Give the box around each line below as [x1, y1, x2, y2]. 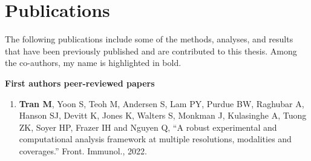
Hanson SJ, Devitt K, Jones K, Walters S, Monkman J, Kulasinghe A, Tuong [19, 109, 307, 122]
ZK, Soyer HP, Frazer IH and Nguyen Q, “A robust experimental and [19, 120, 277, 133]
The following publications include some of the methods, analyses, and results [5, 33, 293, 45]
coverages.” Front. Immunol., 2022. [19, 144, 147, 157]
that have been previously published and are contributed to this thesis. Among [5, 44, 297, 57]
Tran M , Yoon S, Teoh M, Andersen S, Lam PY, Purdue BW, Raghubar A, [19, 97, 304, 110]
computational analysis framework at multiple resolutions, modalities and [19, 133, 292, 145]
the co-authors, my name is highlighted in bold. [5, 56, 182, 69]
